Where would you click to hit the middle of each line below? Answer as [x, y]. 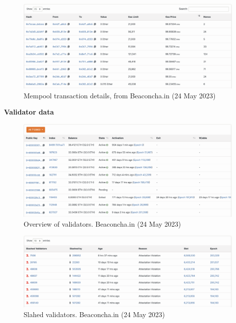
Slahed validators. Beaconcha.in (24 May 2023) [94, 314]
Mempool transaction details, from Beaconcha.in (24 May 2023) [120, 95]
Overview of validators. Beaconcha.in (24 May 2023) [103, 223]
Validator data [29, 112]
